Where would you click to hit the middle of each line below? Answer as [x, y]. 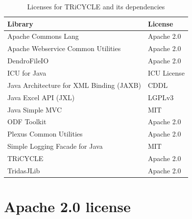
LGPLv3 [161, 97]
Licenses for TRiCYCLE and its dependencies [96, 6]
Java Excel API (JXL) [41, 97]
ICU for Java [27, 72]
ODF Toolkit [27, 122]
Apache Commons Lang [43, 36]
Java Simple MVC [35, 109]
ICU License [166, 72]
